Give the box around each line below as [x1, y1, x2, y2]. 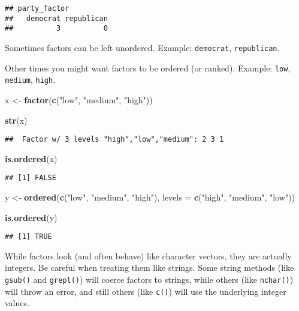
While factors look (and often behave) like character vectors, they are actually [5, 249, 292, 262]
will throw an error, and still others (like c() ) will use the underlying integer [5, 285, 286, 297]
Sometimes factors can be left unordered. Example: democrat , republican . [5, 41, 280, 53]
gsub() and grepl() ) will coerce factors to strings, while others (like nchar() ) [5, 273, 294, 286]
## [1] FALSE [5, 174, 56, 183]
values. [5, 297, 29, 309]
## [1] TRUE [5, 232, 52, 241]
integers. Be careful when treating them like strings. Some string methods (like [5, 261, 294, 274]
